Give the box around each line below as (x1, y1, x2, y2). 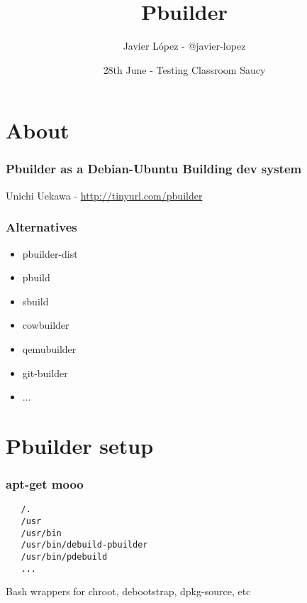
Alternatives (6, 218, 77, 236)
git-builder (22, 365, 68, 380)
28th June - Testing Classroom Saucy (103, 62, 266, 77)
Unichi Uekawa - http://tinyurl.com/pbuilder (6, 188, 203, 202)
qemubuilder (22, 341, 77, 356)
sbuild (22, 293, 49, 308)
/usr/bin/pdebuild (21, 551, 108, 562)
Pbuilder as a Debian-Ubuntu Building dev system (6, 160, 302, 178)
